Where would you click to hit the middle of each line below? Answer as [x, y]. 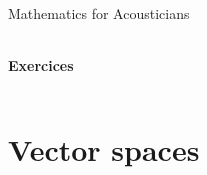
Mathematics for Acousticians [99, 13]
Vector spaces [104, 149]
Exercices [41, 64]
